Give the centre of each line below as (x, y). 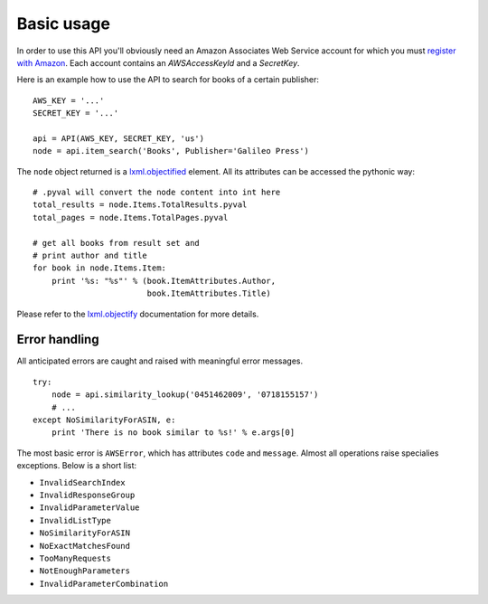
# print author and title (90, 256)
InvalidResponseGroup (87, 495)
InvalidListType (75, 520)
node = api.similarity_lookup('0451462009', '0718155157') (185, 395)
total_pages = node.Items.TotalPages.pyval (131, 217)
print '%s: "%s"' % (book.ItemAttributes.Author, (163, 281)
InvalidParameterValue (89, 508)
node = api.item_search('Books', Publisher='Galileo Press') (171, 151)
